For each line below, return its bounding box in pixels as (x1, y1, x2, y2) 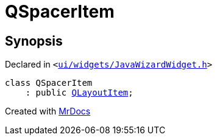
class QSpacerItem (5, 78, 93, 88)
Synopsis (5, 33, 63, 49)
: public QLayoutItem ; (25, 88, 133, 98)
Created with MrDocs (5, 106, 91, 117)
